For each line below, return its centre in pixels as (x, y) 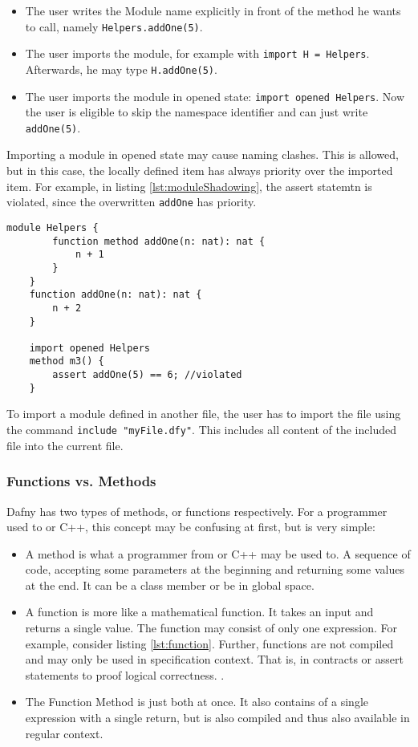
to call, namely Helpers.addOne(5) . (114, 26)
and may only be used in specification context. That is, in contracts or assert (214, 659)
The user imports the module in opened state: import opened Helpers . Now (215, 96)
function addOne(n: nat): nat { (116, 295)
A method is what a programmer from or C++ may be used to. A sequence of (218, 553)
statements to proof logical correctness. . (125, 674)
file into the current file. (65, 445)
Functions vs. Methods (81, 481)
